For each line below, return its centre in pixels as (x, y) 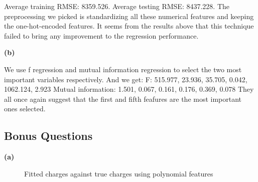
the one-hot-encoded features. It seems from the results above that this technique (129, 26)
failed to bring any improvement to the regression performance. (101, 35)
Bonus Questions (48, 136)
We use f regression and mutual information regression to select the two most (123, 69)
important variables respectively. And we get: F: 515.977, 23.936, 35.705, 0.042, (126, 79)
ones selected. (25, 109)
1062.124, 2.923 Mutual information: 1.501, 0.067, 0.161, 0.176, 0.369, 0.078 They (129, 89)
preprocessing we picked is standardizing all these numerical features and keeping (129, 16)
